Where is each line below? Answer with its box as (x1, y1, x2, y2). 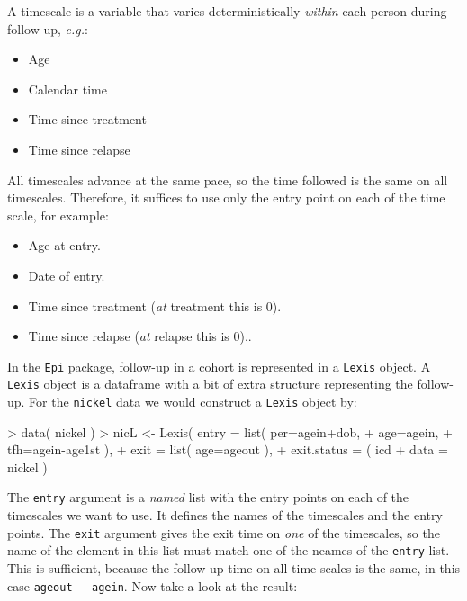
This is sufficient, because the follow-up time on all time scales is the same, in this (7, 559, 461, 578)
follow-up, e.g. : (7, 19, 88, 38)
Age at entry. (28, 236, 101, 255)
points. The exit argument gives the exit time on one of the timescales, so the (7, 523, 440, 542)
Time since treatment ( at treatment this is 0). (28, 296, 282, 315)
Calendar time (28, 79, 107, 98)
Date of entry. (28, 265, 105, 284)
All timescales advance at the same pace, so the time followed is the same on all (7, 170, 448, 189)
